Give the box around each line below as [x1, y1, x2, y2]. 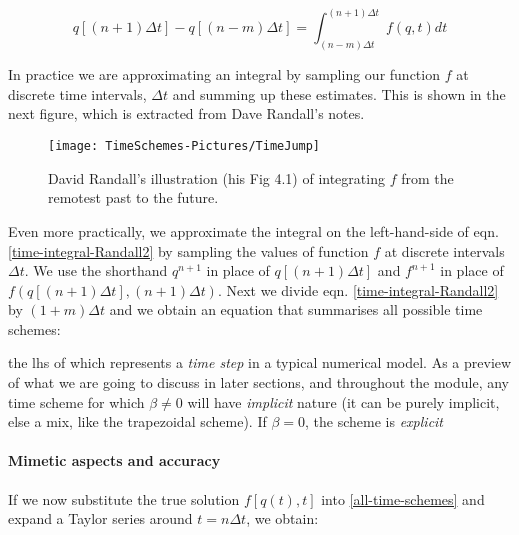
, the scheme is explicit [305, 411, 444, 432]
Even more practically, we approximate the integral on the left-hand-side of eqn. [8, 220, 499, 241]
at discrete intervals [384, 240, 505, 261]
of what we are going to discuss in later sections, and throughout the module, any [8, 372, 510, 393]
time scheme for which [8, 391, 145, 412]
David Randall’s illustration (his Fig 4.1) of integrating [48, 167, 385, 188]
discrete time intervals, [8, 83, 147, 104]
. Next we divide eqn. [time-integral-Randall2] [217, 279, 499, 300]
